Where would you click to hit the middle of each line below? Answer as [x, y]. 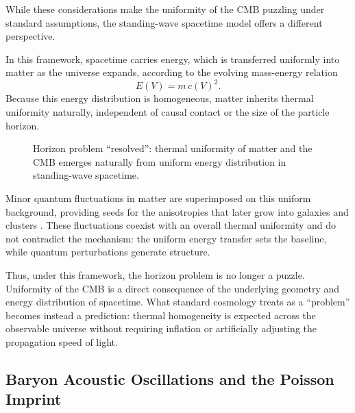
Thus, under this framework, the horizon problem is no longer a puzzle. [155, 275]
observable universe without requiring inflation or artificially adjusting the [161, 328]
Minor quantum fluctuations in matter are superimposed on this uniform [158, 198]
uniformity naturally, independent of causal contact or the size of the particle [168, 112]
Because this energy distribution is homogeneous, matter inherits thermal [160, 98]
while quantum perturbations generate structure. [108, 252]
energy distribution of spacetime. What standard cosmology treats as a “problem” [178, 302]
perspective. [30, 36]
